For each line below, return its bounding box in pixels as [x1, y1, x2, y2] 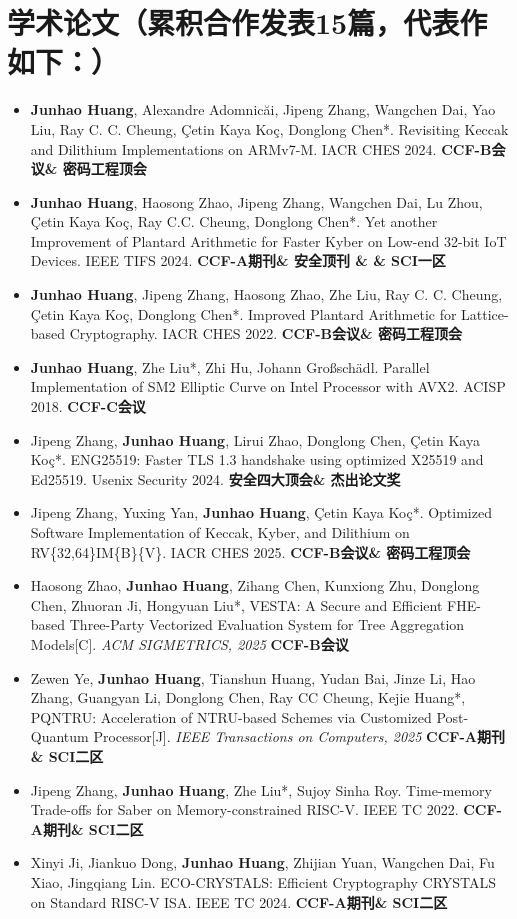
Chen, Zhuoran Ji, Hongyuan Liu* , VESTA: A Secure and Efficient [30, 594, 443, 615]
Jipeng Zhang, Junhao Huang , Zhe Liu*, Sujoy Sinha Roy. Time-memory [30, 779, 492, 800]
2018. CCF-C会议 [30, 396, 146, 417]
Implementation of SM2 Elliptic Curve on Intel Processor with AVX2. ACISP [30, 376, 506, 397]
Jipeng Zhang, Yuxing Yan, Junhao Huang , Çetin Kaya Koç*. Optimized [30, 502, 492, 523]
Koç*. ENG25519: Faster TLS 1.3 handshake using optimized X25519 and [30, 449, 484, 470]
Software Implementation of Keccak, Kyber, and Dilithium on [30, 522, 410, 542]
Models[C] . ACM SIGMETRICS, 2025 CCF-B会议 [30, 633, 349, 654]
